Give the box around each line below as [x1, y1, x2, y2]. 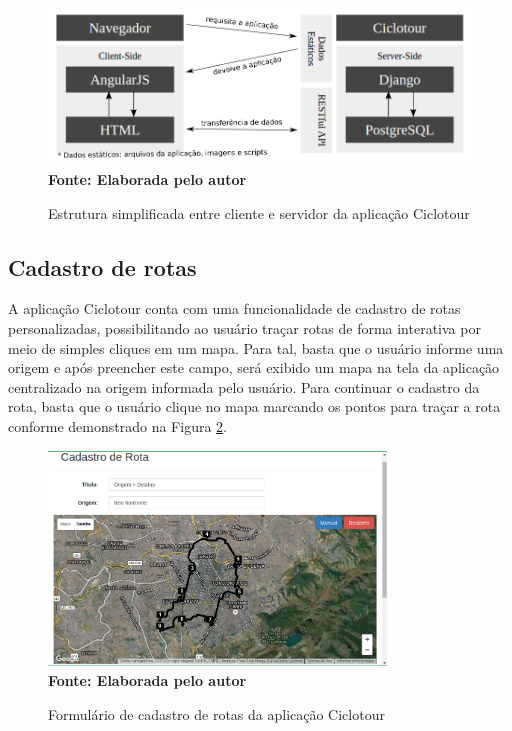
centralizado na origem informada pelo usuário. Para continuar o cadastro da [8, 376, 480, 397]
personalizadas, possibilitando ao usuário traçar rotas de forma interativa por [8, 317, 481, 338]
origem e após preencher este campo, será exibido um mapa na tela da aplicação [8, 357, 500, 378]
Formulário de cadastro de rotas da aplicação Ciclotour [48, 703, 385, 724]
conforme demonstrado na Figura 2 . [8, 415, 227, 436]
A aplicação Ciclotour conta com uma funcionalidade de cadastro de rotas [8, 298, 461, 319]
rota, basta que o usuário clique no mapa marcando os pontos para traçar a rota [8, 396, 501, 417]
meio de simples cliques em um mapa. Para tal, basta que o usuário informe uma [8, 337, 504, 358]
